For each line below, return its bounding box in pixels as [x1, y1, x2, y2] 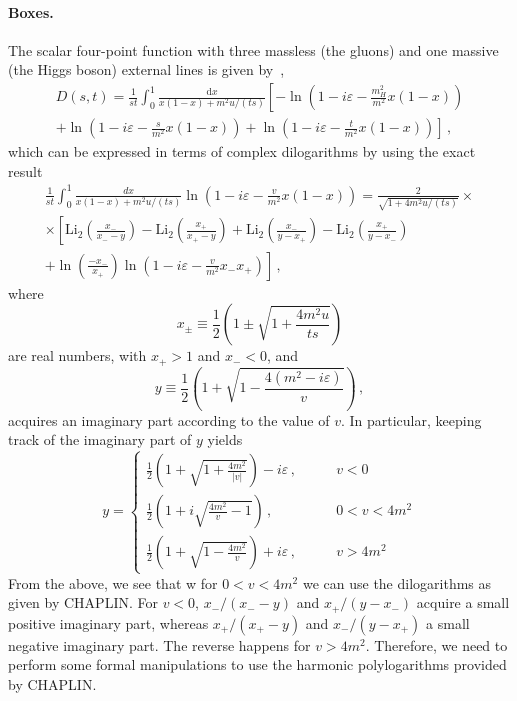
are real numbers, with [8, 345, 147, 366]
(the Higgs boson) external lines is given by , [8, 59, 285, 80]
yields [207, 429, 243, 450]
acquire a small [416, 592, 510, 613]
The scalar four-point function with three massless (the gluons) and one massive [8, 39, 499, 60]
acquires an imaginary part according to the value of [8, 409, 330, 430]
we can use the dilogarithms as [302, 572, 492, 593]
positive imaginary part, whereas [8, 612, 209, 633]
